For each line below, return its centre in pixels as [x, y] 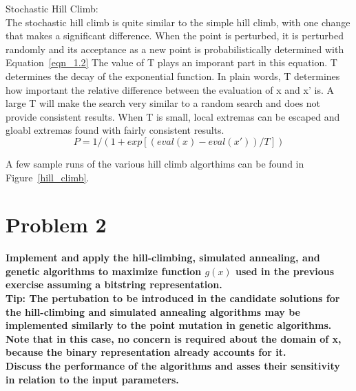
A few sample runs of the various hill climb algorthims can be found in [155, 163]
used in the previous [285, 271]
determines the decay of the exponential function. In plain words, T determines [173, 76]
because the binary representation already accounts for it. [146, 352]
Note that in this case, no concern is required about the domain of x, [174, 338]
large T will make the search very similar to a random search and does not [163, 103]
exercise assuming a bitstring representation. [114, 284]
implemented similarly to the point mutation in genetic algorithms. [169, 325]
